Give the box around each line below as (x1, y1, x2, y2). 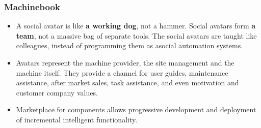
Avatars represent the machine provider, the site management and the (16, 57, 234, 68)
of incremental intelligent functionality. (16, 114, 138, 124)
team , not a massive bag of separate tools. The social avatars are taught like (16, 30, 257, 41)
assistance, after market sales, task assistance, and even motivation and (16, 77, 239, 88)
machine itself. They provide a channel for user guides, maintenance (16, 67, 228, 78)
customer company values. (16, 87, 98, 98)
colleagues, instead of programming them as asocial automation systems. (16, 40, 243, 51)
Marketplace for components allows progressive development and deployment (16, 104, 256, 115)
